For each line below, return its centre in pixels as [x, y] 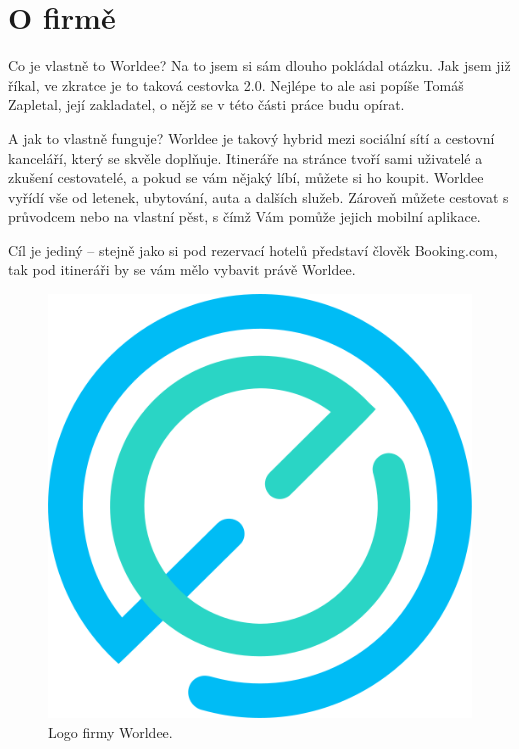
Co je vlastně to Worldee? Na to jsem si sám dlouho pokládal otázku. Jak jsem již [259, 65]
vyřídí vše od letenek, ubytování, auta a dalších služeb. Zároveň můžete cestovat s [258, 196]
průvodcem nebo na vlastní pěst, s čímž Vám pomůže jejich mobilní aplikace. [244, 216]
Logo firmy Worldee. [110, 731]
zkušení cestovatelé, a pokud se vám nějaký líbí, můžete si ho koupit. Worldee [246, 177]
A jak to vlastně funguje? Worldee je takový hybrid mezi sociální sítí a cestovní [251, 137]
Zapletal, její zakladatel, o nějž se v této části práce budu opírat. [206, 104]
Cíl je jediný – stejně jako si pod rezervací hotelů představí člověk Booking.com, [253, 249]
